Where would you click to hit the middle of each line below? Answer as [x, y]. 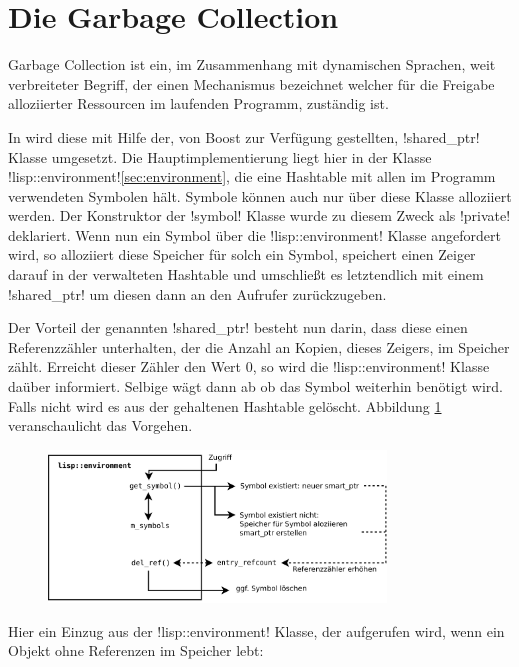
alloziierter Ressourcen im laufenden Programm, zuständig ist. [198, 103]
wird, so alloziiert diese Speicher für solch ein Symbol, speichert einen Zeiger [242, 254]
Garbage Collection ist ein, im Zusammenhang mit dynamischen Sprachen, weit [252, 64]
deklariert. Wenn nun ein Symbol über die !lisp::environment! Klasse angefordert [254, 234]
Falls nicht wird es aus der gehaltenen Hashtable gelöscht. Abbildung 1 [225, 405]
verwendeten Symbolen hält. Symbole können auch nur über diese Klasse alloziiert [260, 195]
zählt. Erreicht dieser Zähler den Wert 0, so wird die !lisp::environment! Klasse [249, 366]
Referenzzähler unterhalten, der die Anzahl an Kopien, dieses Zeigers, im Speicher [259, 346]
